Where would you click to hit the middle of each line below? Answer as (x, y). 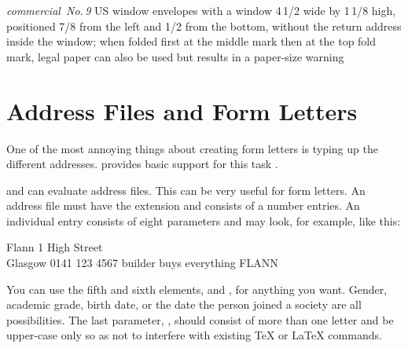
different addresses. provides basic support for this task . (142, 164)
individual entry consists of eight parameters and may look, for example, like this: (204, 220)
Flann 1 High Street (55, 247)
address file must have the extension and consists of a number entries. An (183, 205)
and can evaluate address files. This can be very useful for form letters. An (186, 190)
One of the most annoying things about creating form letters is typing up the (192, 148)
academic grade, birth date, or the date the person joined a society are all (184, 304)
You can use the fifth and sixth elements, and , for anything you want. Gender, (197, 289)
